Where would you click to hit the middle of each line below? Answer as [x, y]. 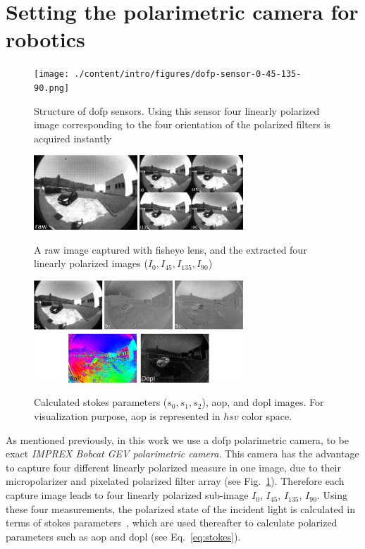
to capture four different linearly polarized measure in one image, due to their [173, 467]
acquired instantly [73, 138]
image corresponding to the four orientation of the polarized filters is [182, 124]
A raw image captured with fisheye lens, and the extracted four [171, 249]
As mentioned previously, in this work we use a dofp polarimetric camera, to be [177, 439]
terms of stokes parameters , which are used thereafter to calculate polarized [172, 523]
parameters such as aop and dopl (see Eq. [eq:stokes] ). [123, 536]
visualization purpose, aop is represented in [127, 416]
